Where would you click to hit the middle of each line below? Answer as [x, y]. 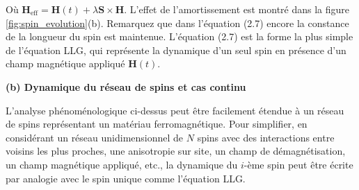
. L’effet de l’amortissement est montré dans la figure [237, 9]
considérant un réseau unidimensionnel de [95, 137]
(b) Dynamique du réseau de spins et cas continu [126, 86]
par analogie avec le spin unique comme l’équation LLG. [126, 178]
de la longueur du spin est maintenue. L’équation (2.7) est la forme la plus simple [179, 36]
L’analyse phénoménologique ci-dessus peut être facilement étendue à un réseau [175, 110]
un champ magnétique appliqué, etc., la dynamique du [122, 164]
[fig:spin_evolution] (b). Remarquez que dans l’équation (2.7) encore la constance [177, 23]
